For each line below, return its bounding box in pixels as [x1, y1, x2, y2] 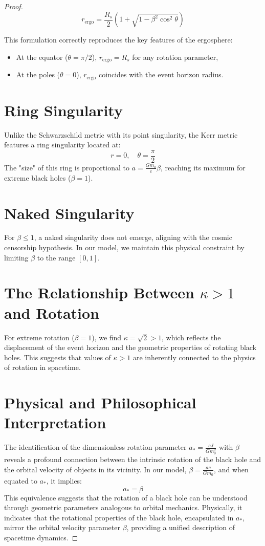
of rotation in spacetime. [4, 362, 81, 373]
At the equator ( [16, 51, 68, 62]
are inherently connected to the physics [132, 352, 256, 362]
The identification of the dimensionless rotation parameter [4, 442, 187, 452]
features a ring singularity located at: [4, 139, 121, 150]
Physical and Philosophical [4, 392, 196, 413]
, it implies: [46, 475, 82, 486]
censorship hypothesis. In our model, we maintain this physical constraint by [4, 242, 245, 253]
